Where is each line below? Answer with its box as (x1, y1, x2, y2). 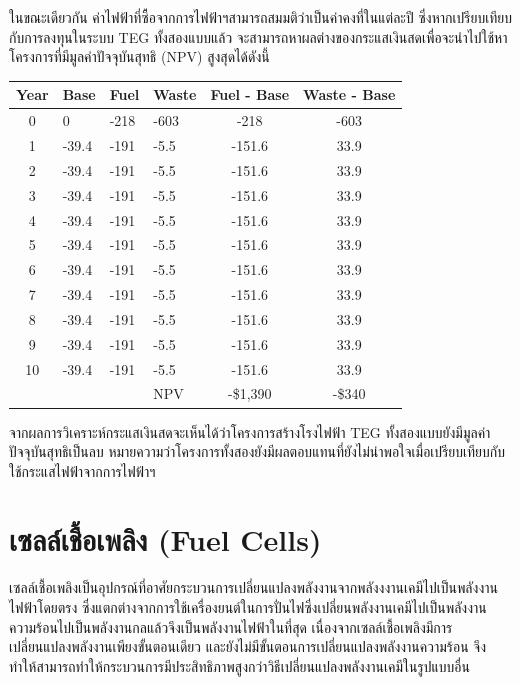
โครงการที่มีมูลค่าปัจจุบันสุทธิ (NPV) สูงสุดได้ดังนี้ (9, 46, 270, 67)
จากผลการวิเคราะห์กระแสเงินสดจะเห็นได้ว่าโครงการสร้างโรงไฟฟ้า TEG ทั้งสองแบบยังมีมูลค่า (9, 421, 491, 442)
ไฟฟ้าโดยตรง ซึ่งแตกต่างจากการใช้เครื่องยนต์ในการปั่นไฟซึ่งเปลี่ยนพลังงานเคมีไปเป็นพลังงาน (9, 597, 487, 617)
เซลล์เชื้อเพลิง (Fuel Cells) (9, 519, 322, 560)
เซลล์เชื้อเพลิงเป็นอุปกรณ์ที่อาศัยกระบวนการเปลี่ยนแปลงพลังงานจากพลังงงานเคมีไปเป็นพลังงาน (9, 577, 498, 598)
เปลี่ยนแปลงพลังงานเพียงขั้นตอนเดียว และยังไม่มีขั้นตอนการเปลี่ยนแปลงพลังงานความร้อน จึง (9, 636, 486, 657)
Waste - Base (303, 84, 396, 105)
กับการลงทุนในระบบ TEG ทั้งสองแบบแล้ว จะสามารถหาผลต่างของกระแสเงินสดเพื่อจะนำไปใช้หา (9, 26, 508, 47)
